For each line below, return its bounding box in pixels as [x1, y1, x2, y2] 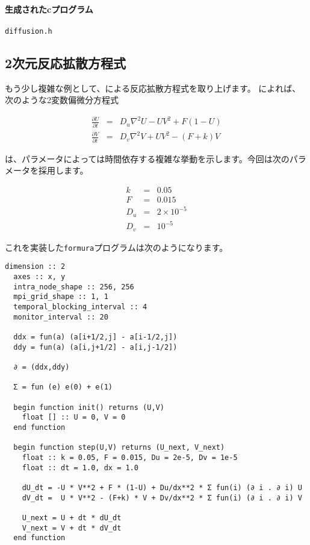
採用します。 [38, 164, 88, 177]
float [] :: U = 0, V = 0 [22, 413, 126, 422]
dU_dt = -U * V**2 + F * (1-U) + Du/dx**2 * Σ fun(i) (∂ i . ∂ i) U [22, 483, 302, 492]
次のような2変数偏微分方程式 [5, 93, 119, 106]
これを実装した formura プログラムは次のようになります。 [5, 241, 228, 253]
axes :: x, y [13, 272, 66, 282]
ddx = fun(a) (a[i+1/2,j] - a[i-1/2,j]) [13, 333, 178, 342]
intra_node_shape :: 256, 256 [13, 282, 134, 291]
